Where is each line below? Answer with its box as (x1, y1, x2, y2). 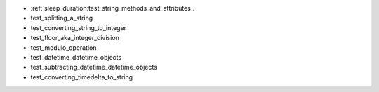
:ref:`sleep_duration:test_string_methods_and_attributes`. (30, 4, 195, 12)
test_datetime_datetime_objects (30, 53, 122, 61)
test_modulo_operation (30, 43, 98, 52)
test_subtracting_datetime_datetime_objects (30, 63, 158, 72)
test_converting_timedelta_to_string (30, 72, 133, 81)
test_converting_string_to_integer (30, 23, 126, 32)
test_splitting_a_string (30, 14, 93, 22)
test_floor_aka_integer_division (30, 34, 119, 42)
